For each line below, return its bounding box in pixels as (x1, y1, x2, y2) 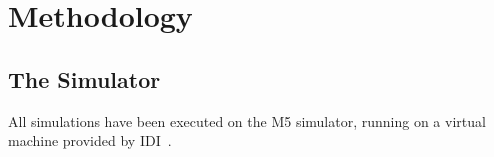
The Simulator (8, 63, 161, 94)
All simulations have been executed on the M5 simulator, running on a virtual (8, 110, 486, 131)
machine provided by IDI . (8, 130, 172, 151)
